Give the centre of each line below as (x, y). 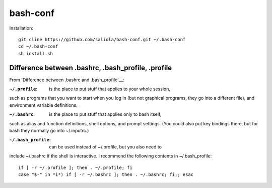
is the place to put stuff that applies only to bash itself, (105, 114)
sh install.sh (36, 53)
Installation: (21, 28)
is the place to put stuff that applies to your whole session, (110, 89)
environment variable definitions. (43, 105)
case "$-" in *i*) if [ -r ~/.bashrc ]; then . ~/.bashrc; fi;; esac (106, 174)
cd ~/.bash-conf (38, 47)
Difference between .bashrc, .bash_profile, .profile (91, 68)
